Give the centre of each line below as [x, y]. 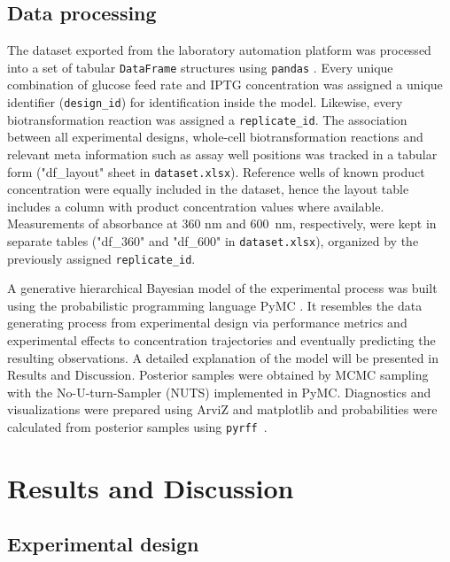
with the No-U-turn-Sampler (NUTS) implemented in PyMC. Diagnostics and [219, 392]
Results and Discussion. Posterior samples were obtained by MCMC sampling [218, 375]
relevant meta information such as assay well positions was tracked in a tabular [222, 154]
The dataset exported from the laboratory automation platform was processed [219, 50]
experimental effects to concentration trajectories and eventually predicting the [221, 340]
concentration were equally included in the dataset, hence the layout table [208, 189]
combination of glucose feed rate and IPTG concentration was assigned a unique [225, 85]
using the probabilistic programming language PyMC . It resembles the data [215, 305]
